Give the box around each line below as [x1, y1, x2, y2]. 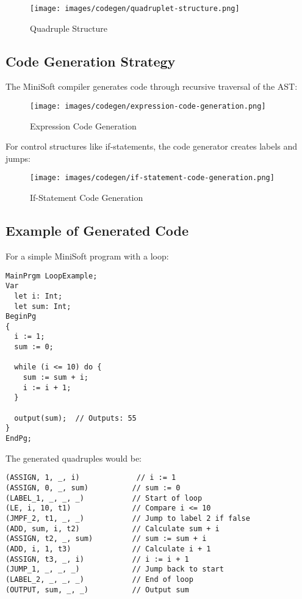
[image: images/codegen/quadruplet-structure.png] [30, 4, 240, 13]
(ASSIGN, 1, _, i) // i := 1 [5, 473, 176, 482]
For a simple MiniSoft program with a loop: [5, 249, 169, 262]
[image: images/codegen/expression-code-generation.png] [30, 102, 266, 111]
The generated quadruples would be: [5, 451, 142, 464]
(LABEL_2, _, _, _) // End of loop [5, 575, 193, 584]
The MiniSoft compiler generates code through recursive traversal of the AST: [5, 80, 298, 93]
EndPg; [5, 434, 32, 443]
